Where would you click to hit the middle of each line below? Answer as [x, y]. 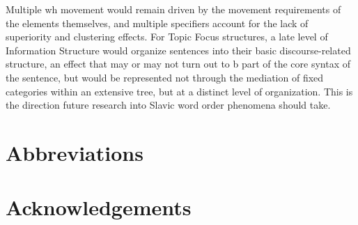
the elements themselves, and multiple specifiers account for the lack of [157, 23]
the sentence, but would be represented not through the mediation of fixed [165, 77]
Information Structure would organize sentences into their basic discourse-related [178, 50]
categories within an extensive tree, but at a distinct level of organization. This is [179, 91]
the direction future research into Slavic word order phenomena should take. [168, 105]
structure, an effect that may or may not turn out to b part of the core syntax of [178, 64]
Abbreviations [75, 152]
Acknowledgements [99, 207]
